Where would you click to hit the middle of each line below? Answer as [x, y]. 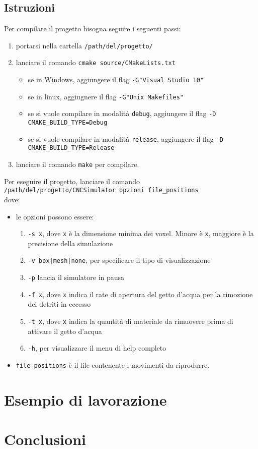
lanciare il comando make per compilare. [77, 164]
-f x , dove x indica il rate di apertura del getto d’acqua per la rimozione [140, 294]
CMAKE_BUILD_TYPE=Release [71, 148]
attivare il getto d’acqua [65, 331]
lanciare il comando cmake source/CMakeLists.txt [96, 62]
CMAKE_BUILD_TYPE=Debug [68, 123]
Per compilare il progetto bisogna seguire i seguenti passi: [93, 29]
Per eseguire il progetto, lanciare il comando [72, 181]
